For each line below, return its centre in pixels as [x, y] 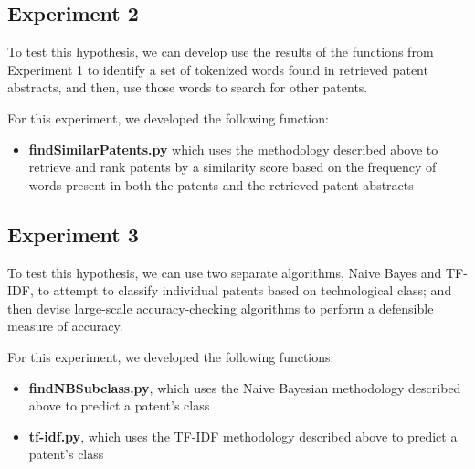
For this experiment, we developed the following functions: [171, 356]
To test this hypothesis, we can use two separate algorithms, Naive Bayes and [225, 272]
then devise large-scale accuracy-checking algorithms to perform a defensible [221, 308]
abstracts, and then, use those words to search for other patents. [188, 87]
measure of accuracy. [65, 326]
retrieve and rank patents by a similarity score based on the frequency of [232, 167]
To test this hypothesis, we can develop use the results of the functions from [221, 52]
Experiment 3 [73, 234]
